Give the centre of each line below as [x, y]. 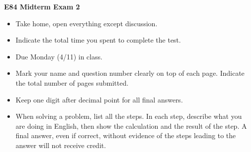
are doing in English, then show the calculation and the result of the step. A [131, 126]
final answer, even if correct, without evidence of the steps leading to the [126, 135]
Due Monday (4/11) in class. [59, 56]
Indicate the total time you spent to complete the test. [98, 40]
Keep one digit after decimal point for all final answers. [99, 99]
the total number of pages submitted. [72, 82]
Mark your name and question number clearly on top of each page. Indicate [130, 73]
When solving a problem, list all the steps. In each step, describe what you [129, 116]
